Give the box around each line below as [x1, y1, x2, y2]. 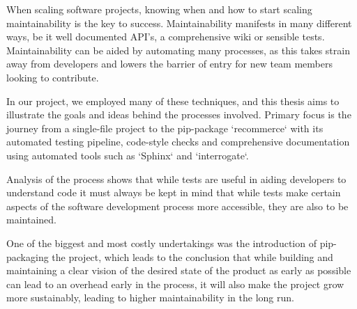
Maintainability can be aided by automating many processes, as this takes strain [6, 42, 350, 57]
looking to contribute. [6, 70, 99, 84]
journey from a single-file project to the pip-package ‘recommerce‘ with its [6, 120, 324, 135]
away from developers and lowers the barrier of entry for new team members [6, 56, 333, 71]
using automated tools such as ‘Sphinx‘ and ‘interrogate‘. [6, 148, 249, 162]
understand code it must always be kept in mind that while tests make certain [6, 185, 341, 200]
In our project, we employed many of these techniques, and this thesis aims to [6, 93, 340, 108]
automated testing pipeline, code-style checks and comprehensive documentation [6, 134, 350, 149]
